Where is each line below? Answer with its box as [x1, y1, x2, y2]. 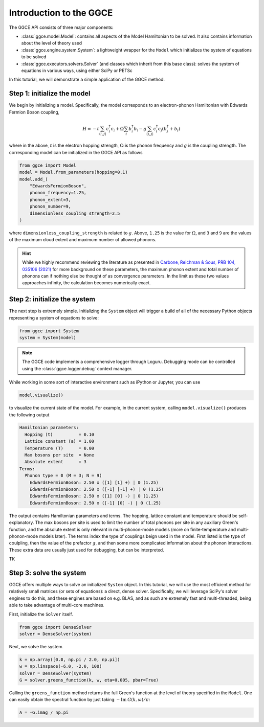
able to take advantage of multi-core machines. [9, 602, 105, 608]
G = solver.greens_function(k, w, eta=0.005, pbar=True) [19, 678, 159, 683]
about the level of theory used [21, 40, 82, 46]
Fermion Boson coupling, [9, 109, 60, 115]
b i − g [133, 126, 147, 133]
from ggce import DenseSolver [19, 624, 92, 630]
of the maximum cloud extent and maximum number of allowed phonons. [9, 237, 156, 243]
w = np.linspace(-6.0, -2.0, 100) [19, 663, 102, 669]
